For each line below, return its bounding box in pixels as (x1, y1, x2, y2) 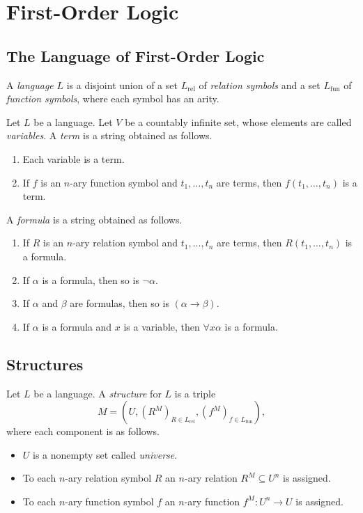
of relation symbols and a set (199, 77, 320, 92)
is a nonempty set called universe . (33, 447, 178, 461)
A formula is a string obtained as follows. (6, 212, 183, 226)
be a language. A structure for (33, 386, 162, 400)
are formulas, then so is (70, 296, 169, 310)
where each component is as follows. (6, 424, 160, 439)
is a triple (174, 386, 216, 400)
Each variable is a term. (22, 151, 125, 166)
